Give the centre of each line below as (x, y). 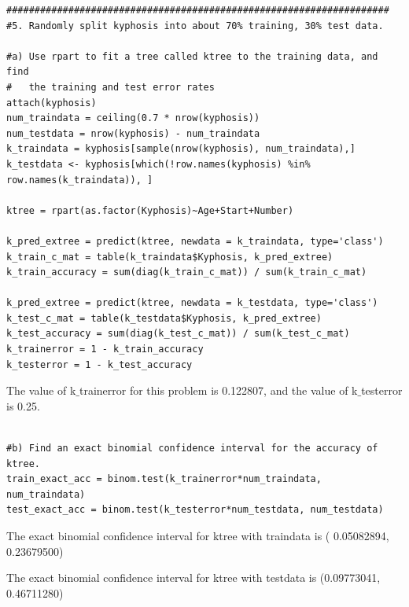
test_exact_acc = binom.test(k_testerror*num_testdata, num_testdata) (195, 510)
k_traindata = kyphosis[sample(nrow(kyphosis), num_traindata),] (181, 149)
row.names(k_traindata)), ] (80, 180)
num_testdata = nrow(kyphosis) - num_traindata (133, 133)
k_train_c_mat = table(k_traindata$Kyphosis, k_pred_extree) (170, 257)
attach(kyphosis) (52, 103)
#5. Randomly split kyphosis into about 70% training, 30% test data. (195, 26)
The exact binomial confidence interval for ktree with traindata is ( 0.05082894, (198, 535)
